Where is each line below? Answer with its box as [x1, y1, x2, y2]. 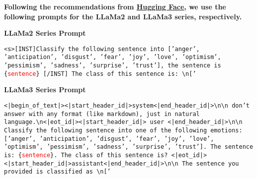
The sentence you [181, 160, 239, 167]
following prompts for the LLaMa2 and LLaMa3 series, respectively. [4, 11, 242, 21]
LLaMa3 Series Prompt [4, 84, 86, 95]
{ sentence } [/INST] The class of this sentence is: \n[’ [4, 70, 196, 77]
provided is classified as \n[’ [4, 168, 111, 176]
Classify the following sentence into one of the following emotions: [4, 126, 243, 134]
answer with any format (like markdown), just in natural [4, 110, 200, 118]
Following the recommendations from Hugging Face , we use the [4, 1, 226, 11]
